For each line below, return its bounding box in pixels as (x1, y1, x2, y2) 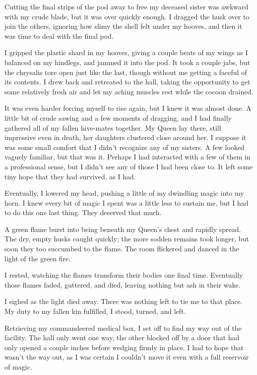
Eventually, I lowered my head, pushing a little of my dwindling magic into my (4, 188, 244, 198)
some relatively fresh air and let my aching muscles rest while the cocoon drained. (4, 86, 254, 96)
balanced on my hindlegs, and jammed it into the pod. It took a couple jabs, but (4, 57, 250, 67)
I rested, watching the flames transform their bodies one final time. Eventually (4, 270, 243, 280)
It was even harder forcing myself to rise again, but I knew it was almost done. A (4, 103, 252, 113)
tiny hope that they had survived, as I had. (4, 171, 136, 181)
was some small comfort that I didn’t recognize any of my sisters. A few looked (4, 142, 245, 152)
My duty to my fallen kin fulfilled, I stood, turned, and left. (4, 306, 186, 316)
